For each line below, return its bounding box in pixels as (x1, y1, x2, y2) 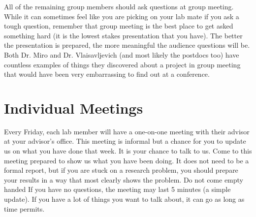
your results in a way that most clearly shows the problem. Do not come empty (4, 174, 244, 185)
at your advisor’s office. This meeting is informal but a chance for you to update (4, 136, 246, 146)
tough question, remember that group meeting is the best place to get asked (4, 21, 233, 31)
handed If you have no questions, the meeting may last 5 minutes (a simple (4, 184, 231, 194)
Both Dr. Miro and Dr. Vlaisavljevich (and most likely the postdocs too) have (4, 49, 239, 60)
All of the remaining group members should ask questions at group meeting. (4, 1, 234, 11)
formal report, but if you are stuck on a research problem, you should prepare (4, 165, 238, 175)
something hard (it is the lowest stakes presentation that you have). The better (4, 30, 243, 40)
